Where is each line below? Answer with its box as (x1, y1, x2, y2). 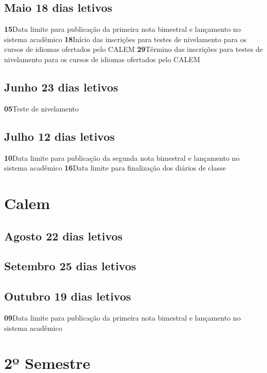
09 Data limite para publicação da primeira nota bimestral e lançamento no (4, 312, 241, 323)
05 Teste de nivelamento (4, 103, 79, 114)
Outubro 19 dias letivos (4, 288, 131, 304)
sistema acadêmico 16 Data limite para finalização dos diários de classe (4, 162, 226, 173)
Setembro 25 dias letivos (4, 258, 137, 274)
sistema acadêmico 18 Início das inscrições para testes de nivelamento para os (4, 33, 247, 44)
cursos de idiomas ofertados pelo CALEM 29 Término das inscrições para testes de (4, 44, 263, 54)
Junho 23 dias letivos (4, 79, 119, 95)
